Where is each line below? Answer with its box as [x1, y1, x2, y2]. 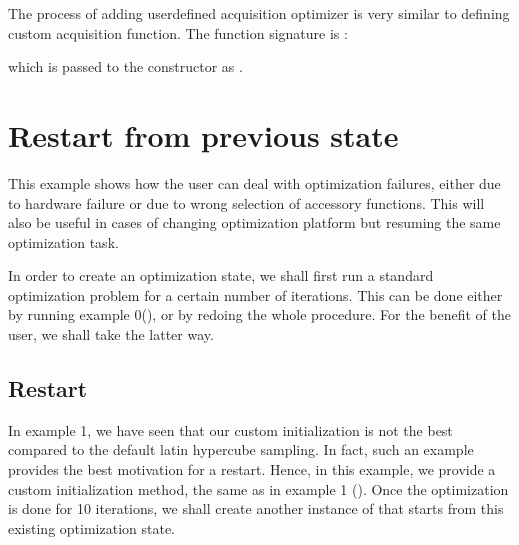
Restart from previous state [8, 114, 399, 155]
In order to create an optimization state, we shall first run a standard [8, 265, 434, 286]
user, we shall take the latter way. [8, 324, 214, 345]
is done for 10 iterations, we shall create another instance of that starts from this [8, 498, 504, 519]
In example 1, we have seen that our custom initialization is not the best [8, 419, 453, 440]
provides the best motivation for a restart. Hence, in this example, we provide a [8, 459, 496, 480]
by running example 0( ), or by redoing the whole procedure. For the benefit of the [8, 304, 511, 325]
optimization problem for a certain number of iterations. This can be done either [8, 284, 503, 305]
